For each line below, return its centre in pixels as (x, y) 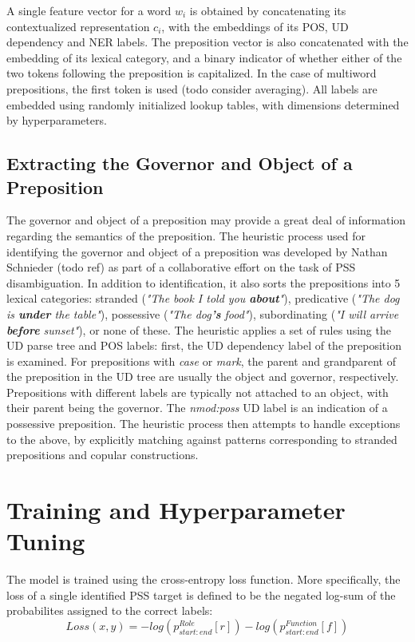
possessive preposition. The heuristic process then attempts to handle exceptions (204, 424)
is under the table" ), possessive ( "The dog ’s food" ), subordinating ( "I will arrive (203, 313)
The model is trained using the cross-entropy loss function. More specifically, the (204, 579)
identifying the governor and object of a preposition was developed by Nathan (197, 251)
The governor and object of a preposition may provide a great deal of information (206, 220)
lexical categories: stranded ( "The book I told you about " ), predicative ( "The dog (203, 298)
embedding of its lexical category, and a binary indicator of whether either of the (204, 57)
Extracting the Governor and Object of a (180, 163)
